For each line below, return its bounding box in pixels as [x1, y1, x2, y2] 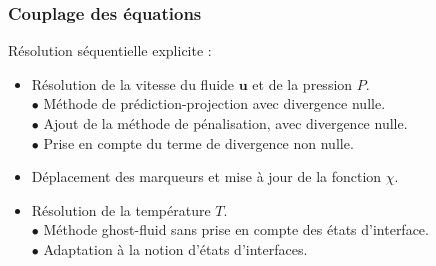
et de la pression [252, 73, 353, 94]
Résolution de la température [31, 199, 211, 220]
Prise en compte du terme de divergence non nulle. [43, 132, 354, 153]
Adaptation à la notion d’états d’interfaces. [43, 238, 308, 259]
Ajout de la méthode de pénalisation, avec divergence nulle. [43, 113, 408, 133]
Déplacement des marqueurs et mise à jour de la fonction [31, 166, 382, 187]
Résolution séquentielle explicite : [8, 40, 212, 61]
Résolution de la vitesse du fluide [31, 73, 235, 94]
